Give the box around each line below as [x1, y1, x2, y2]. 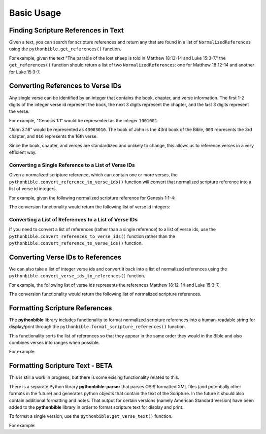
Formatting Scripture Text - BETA [9, 362, 113, 370]
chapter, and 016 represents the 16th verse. [9, 134, 98, 139]
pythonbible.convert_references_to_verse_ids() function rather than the [9, 233, 175, 239]
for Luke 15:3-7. [9, 69, 41, 75]
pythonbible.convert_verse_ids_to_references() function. [9, 273, 145, 279]
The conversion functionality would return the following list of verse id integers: [9, 203, 170, 209]
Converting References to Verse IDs [9, 82, 122, 90]
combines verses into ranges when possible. [9, 340, 100, 346]
